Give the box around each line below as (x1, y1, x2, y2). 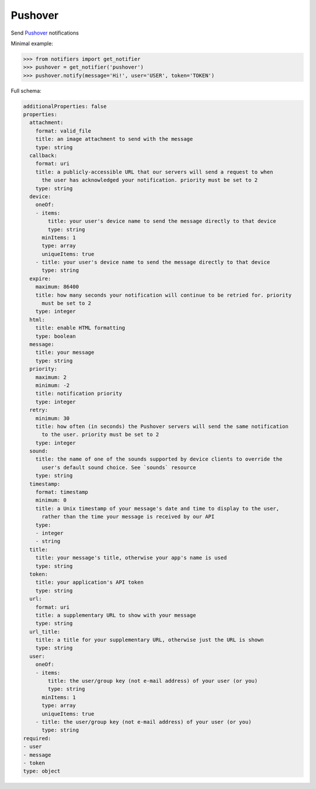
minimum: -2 (35, 382, 70, 388)
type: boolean (35, 333, 76, 340)
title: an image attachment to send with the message (35, 136, 193, 143)
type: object (23, 768, 61, 774)
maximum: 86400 (35, 283, 79, 290)
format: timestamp (35, 489, 88, 496)
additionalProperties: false (23, 103, 107, 110)
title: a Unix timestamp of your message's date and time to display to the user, (35, 505, 280, 512)
